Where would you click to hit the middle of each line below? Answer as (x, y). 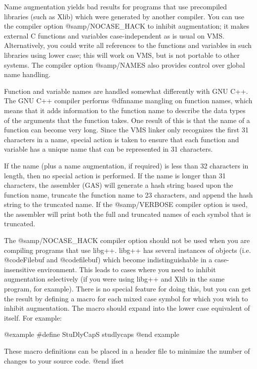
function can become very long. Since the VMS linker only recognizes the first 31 (126, 130)
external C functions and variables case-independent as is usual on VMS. (114, 35)
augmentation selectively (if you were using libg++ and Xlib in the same (114, 279)
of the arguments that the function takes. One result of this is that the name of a (127, 120)
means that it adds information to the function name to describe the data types (125, 110)
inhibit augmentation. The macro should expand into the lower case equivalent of (127, 308)
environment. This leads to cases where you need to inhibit (127, 269)
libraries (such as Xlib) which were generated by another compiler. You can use (124, 16)
